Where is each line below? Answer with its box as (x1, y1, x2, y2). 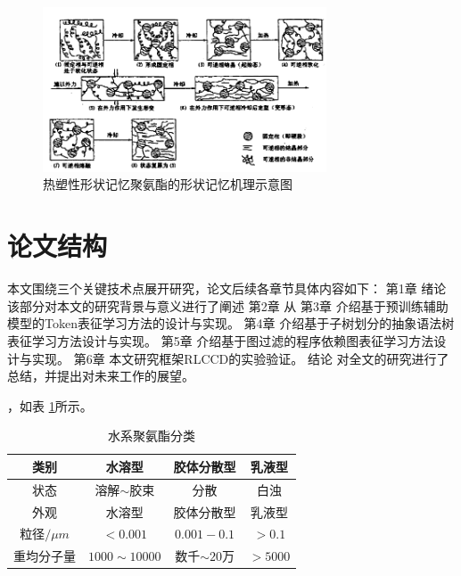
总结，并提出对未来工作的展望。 (7, 366, 194, 385)
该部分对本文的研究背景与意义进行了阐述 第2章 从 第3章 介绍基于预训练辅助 (7, 296, 449, 315)
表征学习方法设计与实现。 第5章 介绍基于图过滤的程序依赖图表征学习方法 (7, 331, 434, 350)
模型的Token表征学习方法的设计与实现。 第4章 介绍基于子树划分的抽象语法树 (7, 314, 455, 333)
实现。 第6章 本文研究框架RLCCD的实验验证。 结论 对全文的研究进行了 (31, 349, 449, 367)
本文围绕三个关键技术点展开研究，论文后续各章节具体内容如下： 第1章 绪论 (7, 279, 447, 298)
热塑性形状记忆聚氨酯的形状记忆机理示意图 (43, 175, 292, 193)
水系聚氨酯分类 (108, 426, 196, 445)
